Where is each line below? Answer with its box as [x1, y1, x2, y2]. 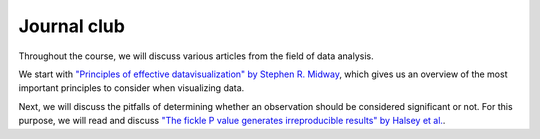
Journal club [18, 15, 125, 37]
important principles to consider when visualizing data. [18, 82, 245, 94]
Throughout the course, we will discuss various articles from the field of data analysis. [18, 50, 374, 62]
